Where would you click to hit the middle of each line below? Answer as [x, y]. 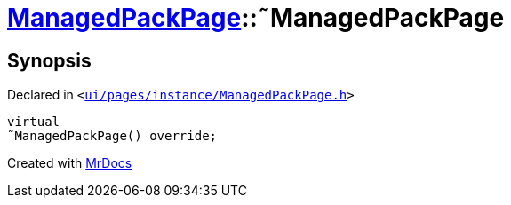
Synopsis [49, 60]
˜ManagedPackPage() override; [112, 136]
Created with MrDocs [70, 163]
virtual [34, 122]
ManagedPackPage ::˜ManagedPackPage [256, 18]
